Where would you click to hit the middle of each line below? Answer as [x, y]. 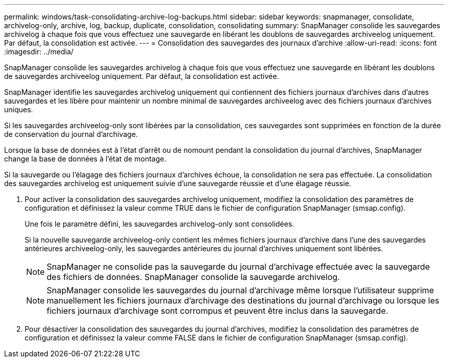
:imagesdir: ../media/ [39, 52]
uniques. [19, 109]
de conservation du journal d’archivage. [71, 134]
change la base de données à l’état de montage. [85, 159]
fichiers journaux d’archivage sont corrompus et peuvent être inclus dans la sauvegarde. [218, 311]
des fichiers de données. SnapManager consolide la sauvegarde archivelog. [193, 277]
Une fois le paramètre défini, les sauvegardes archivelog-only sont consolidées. [159, 224]
